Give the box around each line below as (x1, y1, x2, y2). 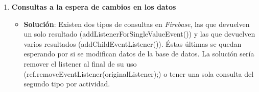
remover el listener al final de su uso (23, 58, 137, 69)
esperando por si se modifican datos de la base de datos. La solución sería (23, 48, 254, 59)
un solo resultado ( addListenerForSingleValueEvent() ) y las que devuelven (23, 28, 255, 39)
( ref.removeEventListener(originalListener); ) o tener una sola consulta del (23, 68, 254, 79)
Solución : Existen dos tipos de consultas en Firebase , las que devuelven (23, 18, 250, 29)
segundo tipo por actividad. (23, 78, 110, 89)
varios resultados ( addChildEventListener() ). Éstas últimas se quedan (23, 38, 242, 49)
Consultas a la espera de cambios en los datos (11, 2, 176, 12)
